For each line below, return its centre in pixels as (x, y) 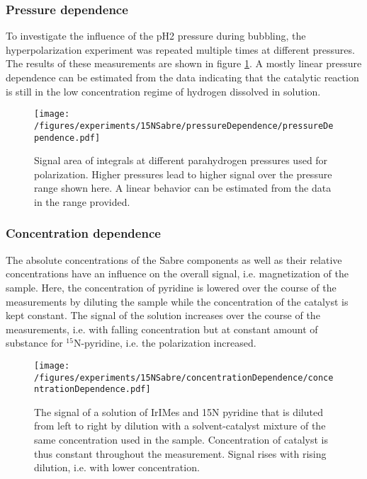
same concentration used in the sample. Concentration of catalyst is (181, 440)
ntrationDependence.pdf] (92, 389)
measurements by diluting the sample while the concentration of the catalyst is (177, 301)
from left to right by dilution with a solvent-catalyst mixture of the (180, 426)
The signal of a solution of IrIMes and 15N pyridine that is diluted (179, 411)
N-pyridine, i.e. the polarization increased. (165, 343)
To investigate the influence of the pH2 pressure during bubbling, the (156, 36)
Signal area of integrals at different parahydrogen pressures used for (181, 160)
